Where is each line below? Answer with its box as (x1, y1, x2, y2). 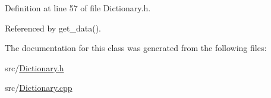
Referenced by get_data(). (5, 21, 102, 34)
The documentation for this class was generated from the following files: (5, 42, 267, 54)
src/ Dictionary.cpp (5, 81, 73, 94)
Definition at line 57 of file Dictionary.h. (5, 2, 151, 14)
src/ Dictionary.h (5, 61, 64, 74)
